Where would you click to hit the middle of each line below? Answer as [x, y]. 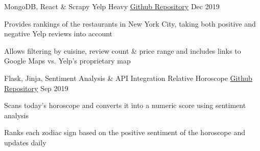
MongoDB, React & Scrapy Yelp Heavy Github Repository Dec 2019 [112, 6]
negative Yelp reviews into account [58, 34]
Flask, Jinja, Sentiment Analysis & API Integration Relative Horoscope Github [128, 78]
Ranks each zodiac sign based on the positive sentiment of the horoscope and [125, 132]
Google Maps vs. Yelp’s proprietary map [67, 61]
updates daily [25, 142]
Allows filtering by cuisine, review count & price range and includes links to [123, 50]
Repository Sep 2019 [36, 88]
